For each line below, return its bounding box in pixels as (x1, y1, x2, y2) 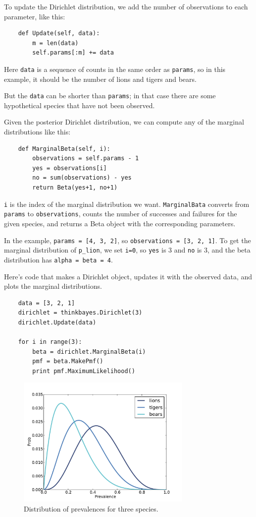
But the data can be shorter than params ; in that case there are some (4, 90, 216, 101)
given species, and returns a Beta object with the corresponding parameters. (4, 218, 236, 228)
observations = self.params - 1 (32, 155, 139, 162)
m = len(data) (32, 39, 79, 47)
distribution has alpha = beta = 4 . (4, 254, 113, 264)
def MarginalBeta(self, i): (18, 145, 110, 152)
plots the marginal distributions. (4, 281, 102, 291)
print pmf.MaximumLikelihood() (32, 367, 135, 375)
